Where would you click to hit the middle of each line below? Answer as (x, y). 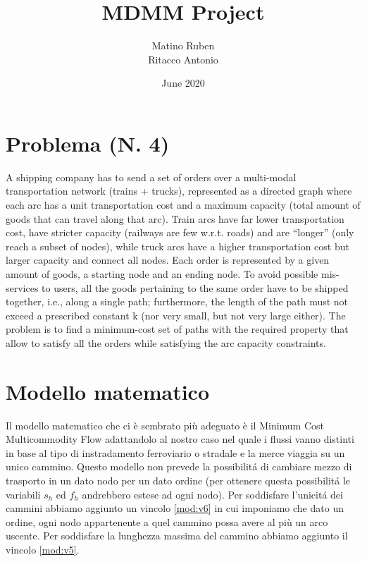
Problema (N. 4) (88, 143)
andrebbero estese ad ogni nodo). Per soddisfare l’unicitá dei (212, 494)
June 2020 (183, 83)
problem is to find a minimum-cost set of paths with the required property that (177, 329)
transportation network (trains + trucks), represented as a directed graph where (179, 191)
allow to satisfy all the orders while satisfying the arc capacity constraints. (166, 342)
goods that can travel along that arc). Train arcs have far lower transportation (175, 218)
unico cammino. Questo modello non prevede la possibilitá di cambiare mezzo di (179, 466)
